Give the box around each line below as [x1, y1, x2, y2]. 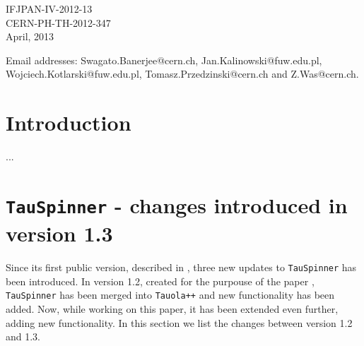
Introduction [6, 108, 131, 137]
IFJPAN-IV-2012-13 [6, 1, 93, 16]
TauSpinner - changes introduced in [6, 190, 348, 219]
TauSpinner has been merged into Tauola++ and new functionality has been [6, 287, 335, 302]
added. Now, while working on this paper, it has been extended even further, [6, 302, 339, 316]
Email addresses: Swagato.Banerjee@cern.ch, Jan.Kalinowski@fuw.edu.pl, [6, 52, 322, 67]
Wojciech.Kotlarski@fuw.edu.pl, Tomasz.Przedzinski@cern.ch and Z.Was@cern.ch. [6, 66, 359, 81]
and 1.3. [6, 329, 41, 344]
